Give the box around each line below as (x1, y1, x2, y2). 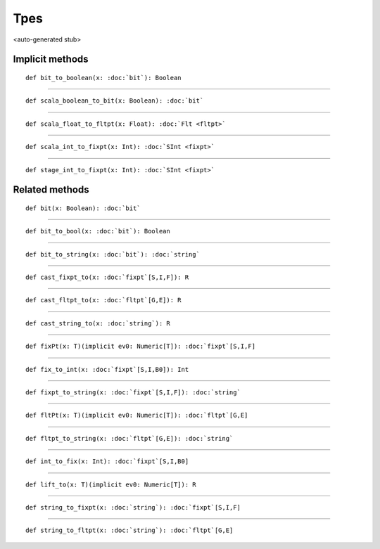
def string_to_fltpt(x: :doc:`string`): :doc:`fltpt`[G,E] (25, 527, 234, 534)
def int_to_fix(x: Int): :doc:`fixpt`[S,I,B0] (25, 458, 189, 465)
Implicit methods (13, 53, 89, 65)
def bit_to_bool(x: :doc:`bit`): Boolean (25, 227, 170, 235)
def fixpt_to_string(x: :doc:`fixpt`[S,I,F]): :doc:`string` (25, 389, 241, 396)
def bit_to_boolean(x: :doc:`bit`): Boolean (25, 74, 182, 82)
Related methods (13, 183, 89, 196)
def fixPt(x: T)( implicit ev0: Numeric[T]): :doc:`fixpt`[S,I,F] (25, 342, 256, 351)
